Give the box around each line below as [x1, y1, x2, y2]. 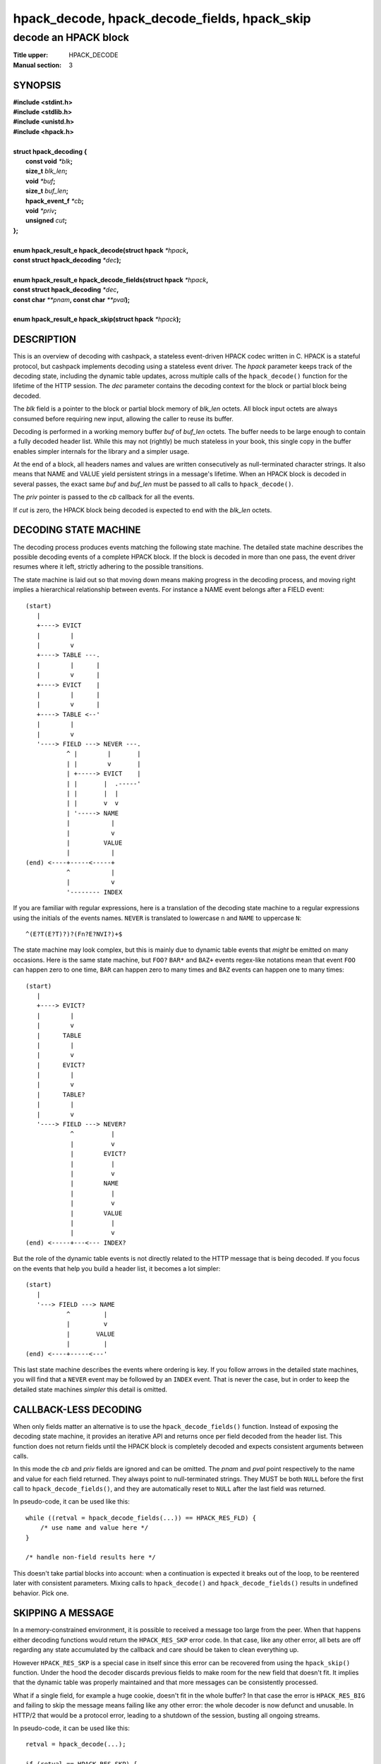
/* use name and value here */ [40, 1524, 149, 1532]
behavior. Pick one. [13, 1588, 69, 1597]
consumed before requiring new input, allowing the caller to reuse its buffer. [13, 414, 234, 423]
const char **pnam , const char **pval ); [13, 295, 131, 303]
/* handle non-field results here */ [25, 1553, 157, 1561]
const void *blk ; [25, 157, 73, 166]
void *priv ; [25, 206, 57, 215]
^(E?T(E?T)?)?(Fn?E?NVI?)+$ [25, 930, 123, 938]
